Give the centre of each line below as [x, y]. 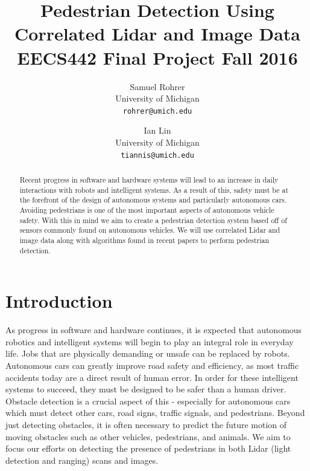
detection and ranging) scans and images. [82, 460]
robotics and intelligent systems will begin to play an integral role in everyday [150, 341]
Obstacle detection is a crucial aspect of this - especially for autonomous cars [148, 401]
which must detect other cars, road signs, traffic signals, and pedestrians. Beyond [155, 413]
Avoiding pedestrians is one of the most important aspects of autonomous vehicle [147, 210]
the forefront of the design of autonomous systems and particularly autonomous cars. [153, 200]
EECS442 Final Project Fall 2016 [157, 57]
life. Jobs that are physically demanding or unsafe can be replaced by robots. [148, 353]
